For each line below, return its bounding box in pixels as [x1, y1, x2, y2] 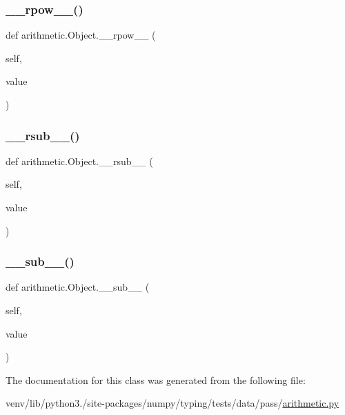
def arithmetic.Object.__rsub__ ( [6, 153, 153, 168]
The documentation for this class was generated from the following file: [6, 372, 306, 387]
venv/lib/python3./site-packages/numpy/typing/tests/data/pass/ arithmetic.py [6, 396, 339, 410]
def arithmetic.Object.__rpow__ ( [6, 28, 156, 42]
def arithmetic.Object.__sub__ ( [6, 280, 150, 294]
